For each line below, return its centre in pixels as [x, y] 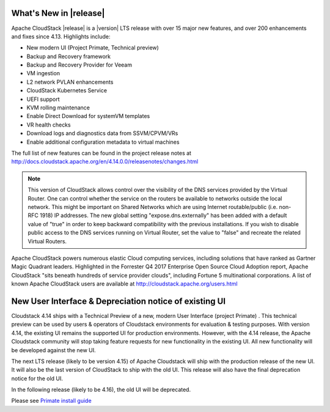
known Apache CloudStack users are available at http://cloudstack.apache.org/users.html [124, 284]
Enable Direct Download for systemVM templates [88, 116]
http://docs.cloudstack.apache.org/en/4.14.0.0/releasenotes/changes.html [105, 161]
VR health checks [49, 125]
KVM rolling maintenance [58, 108]
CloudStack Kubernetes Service [67, 90]
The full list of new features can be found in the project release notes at [101, 153]
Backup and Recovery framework [69, 56]
